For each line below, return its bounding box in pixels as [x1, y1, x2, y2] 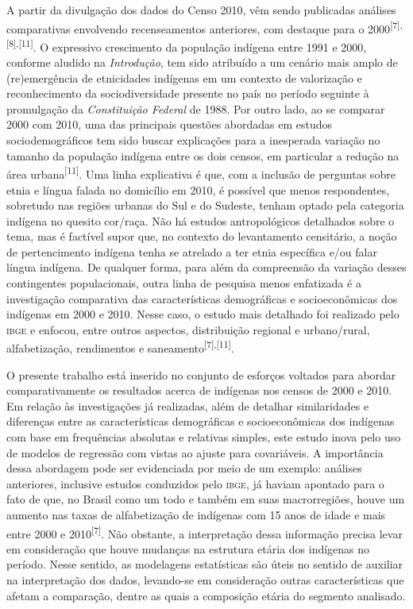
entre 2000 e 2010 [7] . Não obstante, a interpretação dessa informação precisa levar [6, 522, 403, 542]
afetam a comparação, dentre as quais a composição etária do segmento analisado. [6, 587, 406, 603]
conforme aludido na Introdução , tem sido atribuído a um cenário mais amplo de [6, 54, 398, 71]
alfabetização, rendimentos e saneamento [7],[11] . [6, 337, 234, 357]
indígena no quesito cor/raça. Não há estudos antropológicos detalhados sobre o [6, 212, 395, 229]
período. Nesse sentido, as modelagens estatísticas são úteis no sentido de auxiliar [6, 556, 403, 572]
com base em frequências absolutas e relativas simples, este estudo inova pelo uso [6, 429, 401, 445]
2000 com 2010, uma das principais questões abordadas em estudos [6, 116, 333, 133]
